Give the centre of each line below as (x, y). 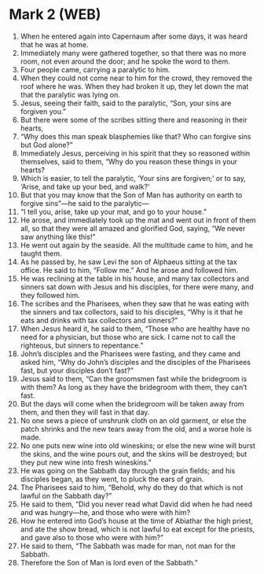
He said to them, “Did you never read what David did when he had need (136, 504)
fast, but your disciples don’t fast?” (77, 370)
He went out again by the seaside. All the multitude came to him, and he (137, 245)
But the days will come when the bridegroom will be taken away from (132, 403)
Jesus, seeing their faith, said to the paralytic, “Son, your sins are (126, 103)
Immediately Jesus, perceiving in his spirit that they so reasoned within (135, 153)
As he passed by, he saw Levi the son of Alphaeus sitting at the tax (129, 262)
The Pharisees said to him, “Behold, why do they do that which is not (132, 487)
